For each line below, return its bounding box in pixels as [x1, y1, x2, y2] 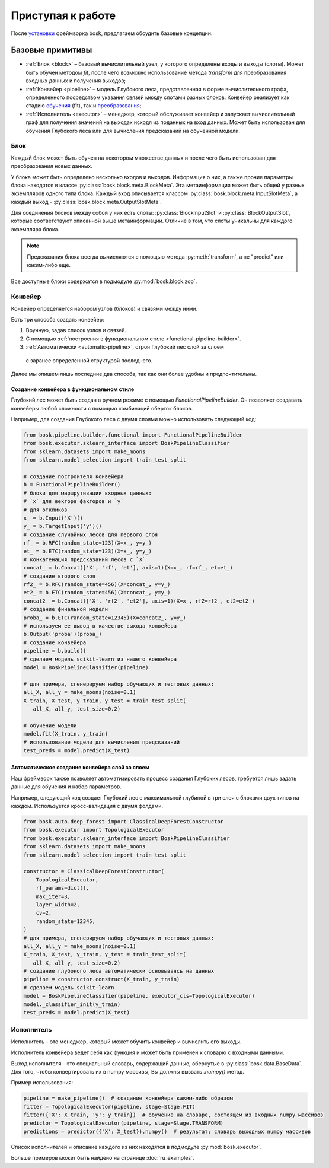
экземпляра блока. [11, 225, 59, 233]
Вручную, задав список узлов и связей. [25, 327, 127, 334]
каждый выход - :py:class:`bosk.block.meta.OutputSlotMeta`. [11, 198, 162, 205]
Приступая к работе [11, 9, 116, 22]
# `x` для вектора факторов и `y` [23, 498, 124, 505]
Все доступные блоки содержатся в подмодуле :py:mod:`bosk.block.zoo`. [11, 278, 197, 285]
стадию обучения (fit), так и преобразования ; [25, 102, 142, 109]
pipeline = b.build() [23, 647, 87, 654]
